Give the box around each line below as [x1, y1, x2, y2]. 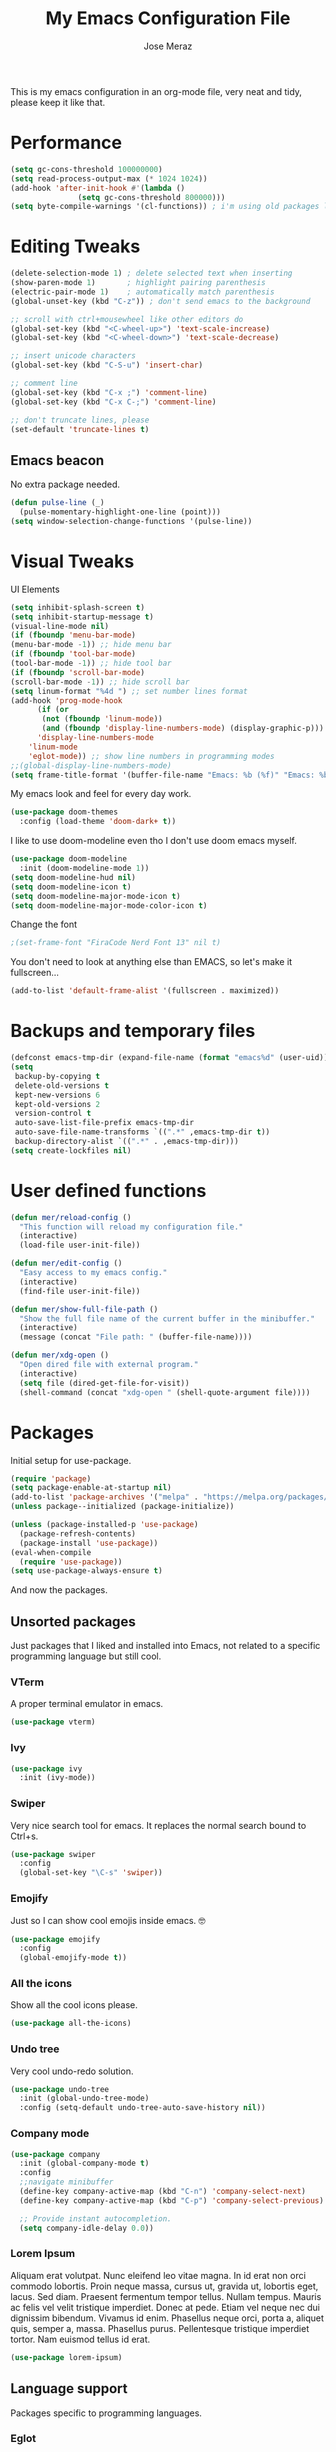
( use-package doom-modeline [10, 854, 128, 864]
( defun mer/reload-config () [10, 1212, 132, 1222]
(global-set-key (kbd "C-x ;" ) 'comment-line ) [10, 387, 208, 397]
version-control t [14, 1108, 92, 1119]
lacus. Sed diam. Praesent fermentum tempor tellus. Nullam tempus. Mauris [10, 2290, 322, 2302]
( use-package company [10, 2149, 101, 2159]
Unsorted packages [10, 1613, 137, 1630]
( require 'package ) [10, 1473, 92, 1484]
